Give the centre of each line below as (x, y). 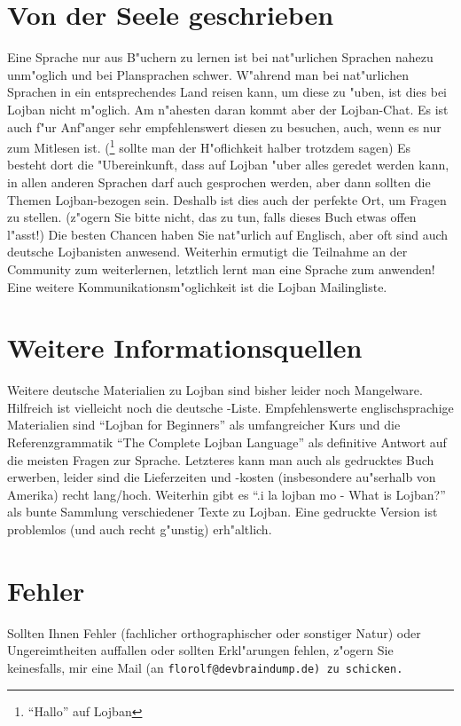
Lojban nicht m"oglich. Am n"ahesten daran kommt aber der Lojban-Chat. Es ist (228, 109)
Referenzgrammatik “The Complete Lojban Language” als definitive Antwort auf (227, 442)
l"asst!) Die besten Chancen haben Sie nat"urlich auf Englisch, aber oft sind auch (228, 234)
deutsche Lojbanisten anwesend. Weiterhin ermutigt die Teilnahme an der (207, 252)
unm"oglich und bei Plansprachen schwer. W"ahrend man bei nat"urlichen (208, 74)
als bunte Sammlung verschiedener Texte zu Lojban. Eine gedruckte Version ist (223, 512)
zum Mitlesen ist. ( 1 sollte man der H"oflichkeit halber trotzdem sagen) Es (209, 146)
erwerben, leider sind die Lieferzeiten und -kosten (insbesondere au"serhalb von (222, 477)
